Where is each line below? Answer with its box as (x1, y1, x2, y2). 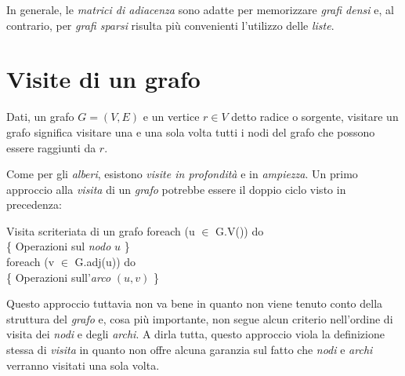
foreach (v (6, 254, 55, 270)
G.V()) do (215, 222, 264, 239)
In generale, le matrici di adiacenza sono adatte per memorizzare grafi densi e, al (6, 2, 394, 17)
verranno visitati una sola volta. (6, 356, 160, 373)
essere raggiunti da (6, 139, 96, 155)
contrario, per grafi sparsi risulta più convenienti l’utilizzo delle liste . (6, 16, 334, 33)
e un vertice (143, 108, 200, 125)
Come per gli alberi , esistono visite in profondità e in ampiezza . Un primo (6, 166, 358, 182)
